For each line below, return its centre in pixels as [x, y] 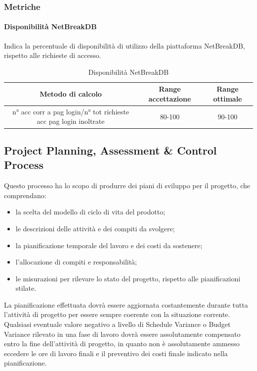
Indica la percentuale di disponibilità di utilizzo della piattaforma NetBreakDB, [125, 45]
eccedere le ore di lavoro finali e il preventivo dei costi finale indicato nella [116, 353]
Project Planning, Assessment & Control [110, 150]
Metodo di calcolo [71, 94]
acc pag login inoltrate [71, 121]
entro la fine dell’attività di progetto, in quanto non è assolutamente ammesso [122, 344]
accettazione [170, 99]
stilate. [26, 288]
